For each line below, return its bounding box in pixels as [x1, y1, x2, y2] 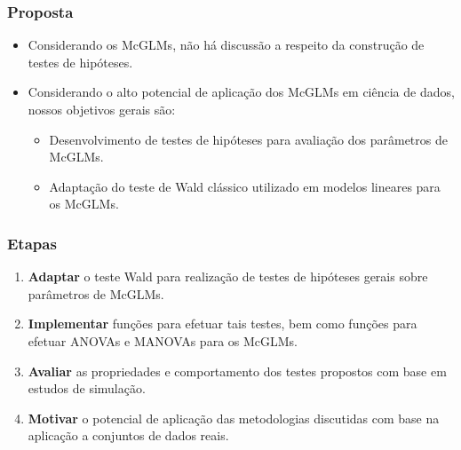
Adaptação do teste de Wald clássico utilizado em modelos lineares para [49, 177, 441, 195]
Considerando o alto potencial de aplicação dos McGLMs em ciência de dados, [28, 83, 455, 101]
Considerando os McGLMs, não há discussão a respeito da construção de [28, 36, 425, 54]
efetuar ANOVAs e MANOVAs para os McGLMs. [28, 331, 298, 350]
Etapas [7, 232, 57, 254]
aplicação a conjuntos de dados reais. [28, 426, 229, 445]
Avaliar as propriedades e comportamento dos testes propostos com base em [28, 361, 447, 380]
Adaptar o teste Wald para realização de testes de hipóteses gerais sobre [28, 267, 428, 286]
